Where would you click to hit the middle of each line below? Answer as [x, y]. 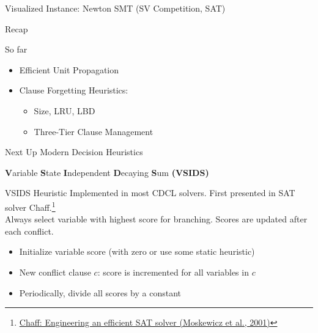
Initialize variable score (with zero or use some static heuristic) [137, 251]
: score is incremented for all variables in [173, 272]
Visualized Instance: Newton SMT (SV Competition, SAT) [115, 8]
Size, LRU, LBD [65, 110]
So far [16, 49]
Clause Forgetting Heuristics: [74, 90]
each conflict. [29, 231]
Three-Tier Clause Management [94, 131]
